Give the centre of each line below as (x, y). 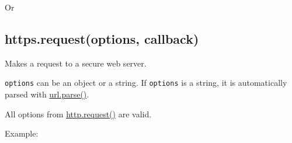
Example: (22, 133)
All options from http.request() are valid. (78, 114)
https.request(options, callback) (102, 38)
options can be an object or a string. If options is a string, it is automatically (146, 83)
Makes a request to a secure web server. (76, 63)
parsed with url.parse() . (47, 94)
